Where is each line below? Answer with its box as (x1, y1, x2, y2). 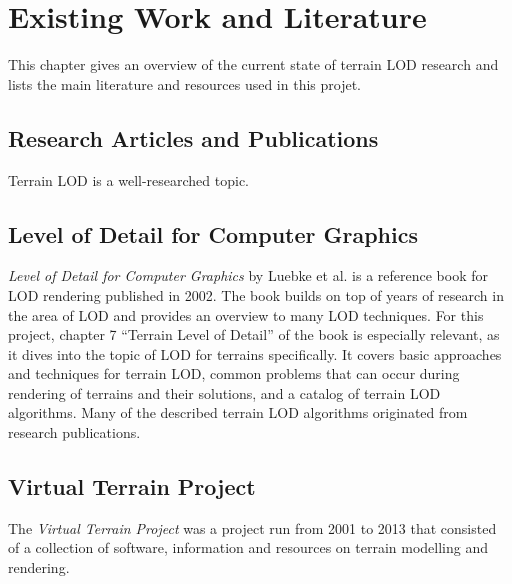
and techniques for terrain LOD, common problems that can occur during (8, 363, 460, 384)
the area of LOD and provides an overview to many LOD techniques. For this (8, 304, 484, 325)
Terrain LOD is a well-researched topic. (8, 169, 250, 190)
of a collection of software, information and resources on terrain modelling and (8, 537, 488, 558)
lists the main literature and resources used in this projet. (8, 73, 361, 94)
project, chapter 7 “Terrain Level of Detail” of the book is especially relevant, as (8, 324, 500, 345)
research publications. (8, 422, 141, 443)
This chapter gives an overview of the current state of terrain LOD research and (8, 54, 499, 75)
